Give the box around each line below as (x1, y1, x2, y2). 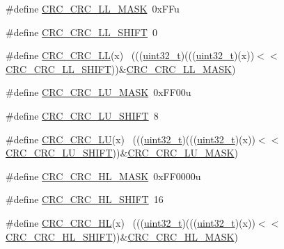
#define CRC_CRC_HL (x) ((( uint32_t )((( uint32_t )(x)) (6, 215, 255, 230)
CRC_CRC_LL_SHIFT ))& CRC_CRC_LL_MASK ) (6, 61, 236, 76)
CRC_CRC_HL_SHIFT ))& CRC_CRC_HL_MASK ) (6, 229, 238, 243)
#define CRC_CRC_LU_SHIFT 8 (6, 108, 159, 122)
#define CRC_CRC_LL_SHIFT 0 (6, 24, 157, 39)
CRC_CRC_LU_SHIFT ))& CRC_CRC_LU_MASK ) (6, 145, 238, 160)
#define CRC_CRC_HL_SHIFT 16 (6, 192, 164, 207)
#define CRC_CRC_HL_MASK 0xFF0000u (6, 168, 201, 183)
